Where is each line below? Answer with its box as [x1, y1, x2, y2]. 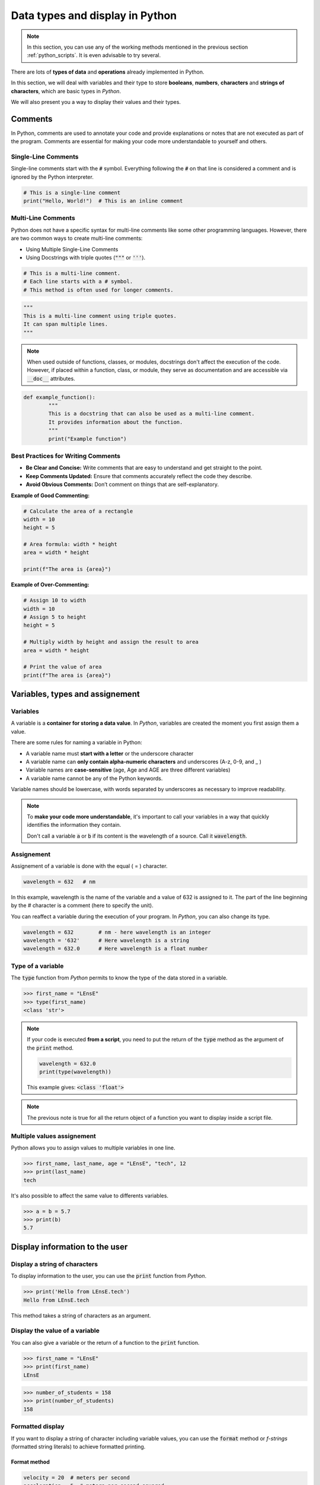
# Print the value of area [23, 663, 102, 671]
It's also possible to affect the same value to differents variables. [11, 1192, 169, 1199]
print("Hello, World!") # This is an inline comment [23, 198, 183, 204]
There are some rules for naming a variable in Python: [11, 739, 142, 746]
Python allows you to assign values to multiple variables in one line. [11, 1144, 176, 1151]
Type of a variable [11, 962, 64, 970]
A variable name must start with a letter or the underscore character [25, 750, 194, 757]
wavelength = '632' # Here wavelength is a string [23, 937, 190, 944]
